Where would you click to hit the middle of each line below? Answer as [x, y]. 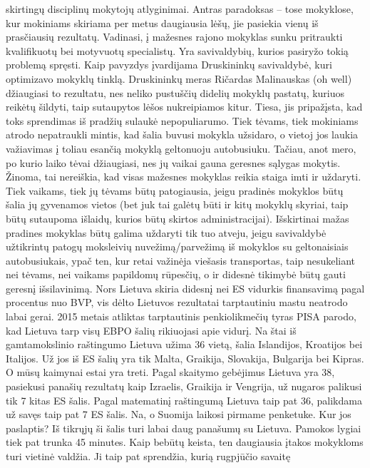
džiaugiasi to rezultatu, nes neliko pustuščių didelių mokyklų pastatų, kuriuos [175, 92]
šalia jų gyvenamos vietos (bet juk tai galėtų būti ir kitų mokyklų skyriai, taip [177, 204]
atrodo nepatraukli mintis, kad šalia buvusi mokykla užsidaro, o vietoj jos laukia [182, 134]
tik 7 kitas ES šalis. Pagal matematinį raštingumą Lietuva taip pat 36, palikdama [184, 400]
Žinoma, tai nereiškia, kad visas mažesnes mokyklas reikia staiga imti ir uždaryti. [184, 177]
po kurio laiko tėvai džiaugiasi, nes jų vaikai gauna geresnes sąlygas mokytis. [173, 162]
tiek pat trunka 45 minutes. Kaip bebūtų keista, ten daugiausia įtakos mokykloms [185, 442]
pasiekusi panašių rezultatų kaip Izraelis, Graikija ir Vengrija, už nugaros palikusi [184, 386]
